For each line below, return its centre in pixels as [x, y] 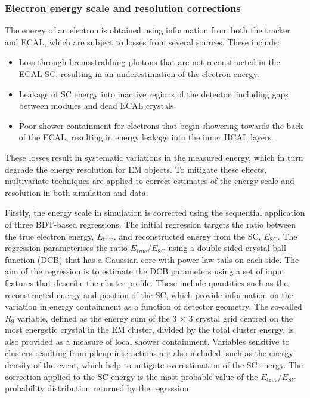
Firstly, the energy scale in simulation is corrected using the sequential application [155, 212]
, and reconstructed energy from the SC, [187, 236]
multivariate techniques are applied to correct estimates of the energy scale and [150, 181]
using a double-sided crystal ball [227, 248]
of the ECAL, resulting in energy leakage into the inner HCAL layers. [146, 137]
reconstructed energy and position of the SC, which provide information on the [149, 294]
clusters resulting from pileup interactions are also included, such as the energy [149, 353]
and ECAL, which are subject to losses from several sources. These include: [142, 42]
